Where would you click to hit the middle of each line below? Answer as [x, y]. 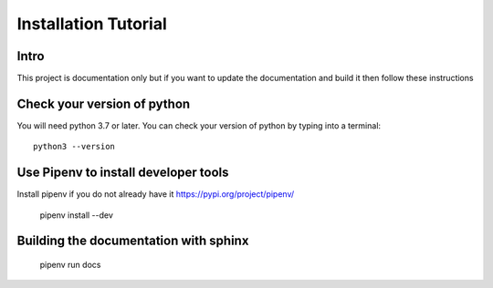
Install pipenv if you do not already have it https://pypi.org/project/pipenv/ [156, 194]
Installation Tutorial [92, 24]
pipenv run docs [70, 265]
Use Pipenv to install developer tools [123, 173]
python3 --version [74, 147]
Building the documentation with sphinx [133, 241]
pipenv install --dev [77, 215]
